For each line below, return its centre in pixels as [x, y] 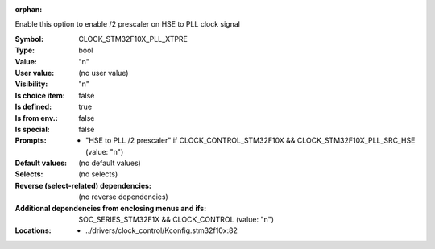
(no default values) [110, 163]
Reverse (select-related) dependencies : [83, 185]
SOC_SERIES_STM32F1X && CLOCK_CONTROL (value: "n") [176, 220]
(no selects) [98, 174]
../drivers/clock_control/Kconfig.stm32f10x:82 [162, 230]
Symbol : [29, 39]
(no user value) [104, 73]
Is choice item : [40, 95]
